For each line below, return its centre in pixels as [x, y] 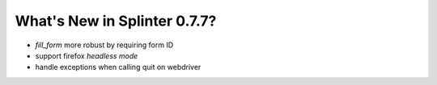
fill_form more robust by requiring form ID [104, 45]
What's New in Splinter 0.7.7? [116, 21]
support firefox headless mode [87, 55]
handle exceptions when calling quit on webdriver [118, 67]
